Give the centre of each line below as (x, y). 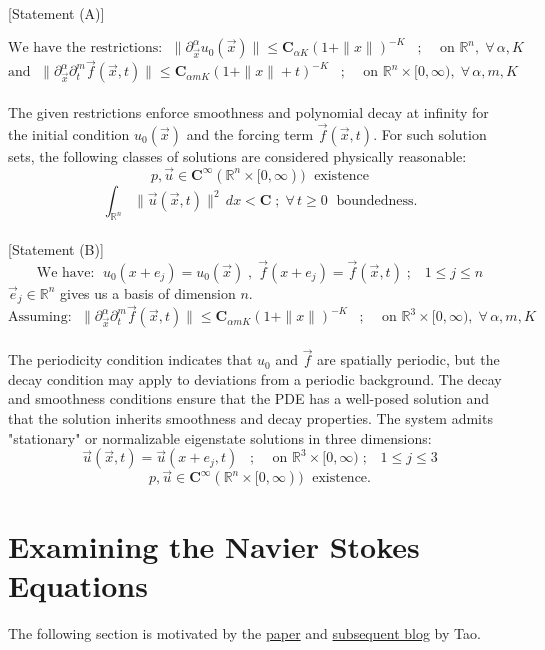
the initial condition (69, 133)
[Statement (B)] (56, 248)
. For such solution (430, 133)
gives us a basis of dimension (147, 292)
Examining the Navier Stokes (214, 545)
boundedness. (377, 200)
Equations (78, 584)
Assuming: (40, 317)
